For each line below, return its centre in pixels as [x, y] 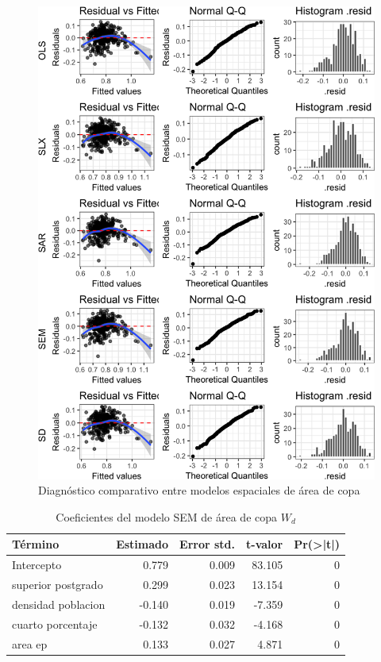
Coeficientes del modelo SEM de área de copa [167, 516]
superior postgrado [58, 585]
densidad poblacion [59, 604]
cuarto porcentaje [55, 624]
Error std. [208, 544]
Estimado [142, 544]
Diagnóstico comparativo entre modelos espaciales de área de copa [199, 490]
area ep [30, 643]
